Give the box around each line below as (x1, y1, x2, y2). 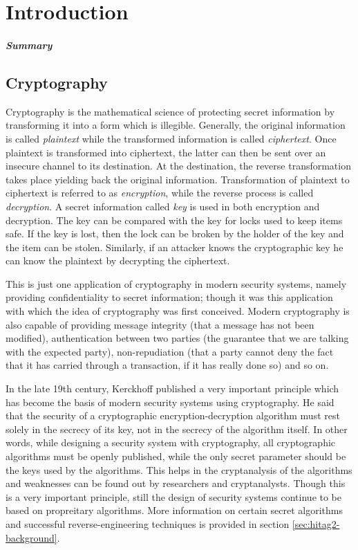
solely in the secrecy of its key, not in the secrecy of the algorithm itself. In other (6, 421, 348, 436)
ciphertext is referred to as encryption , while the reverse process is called (6, 185, 314, 200)
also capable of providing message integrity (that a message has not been (6, 317, 314, 331)
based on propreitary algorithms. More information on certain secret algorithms (6, 503, 343, 517)
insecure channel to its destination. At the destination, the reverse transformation (6, 158, 351, 173)
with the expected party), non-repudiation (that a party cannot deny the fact (6, 344, 334, 358)
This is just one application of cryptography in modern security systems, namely (6, 276, 347, 291)
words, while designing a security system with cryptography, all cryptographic (6, 435, 336, 450)
